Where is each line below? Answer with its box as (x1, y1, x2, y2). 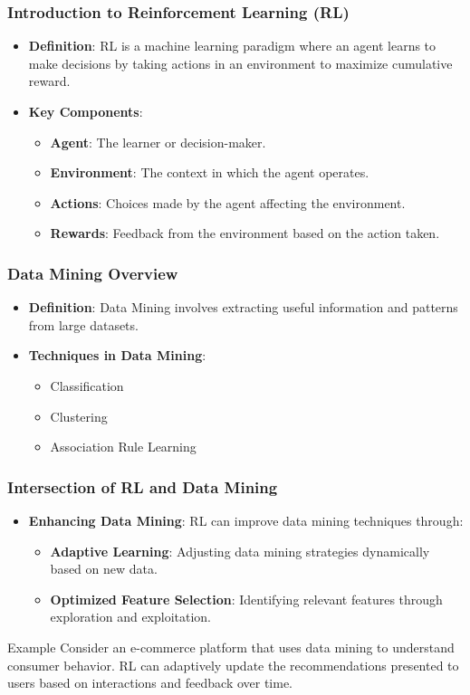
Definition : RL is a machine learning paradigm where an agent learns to (28, 36, 436, 55)
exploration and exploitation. (50, 607, 212, 626)
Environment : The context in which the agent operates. (50, 163, 369, 182)
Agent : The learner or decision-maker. (50, 132, 266, 151)
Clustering (50, 406, 108, 425)
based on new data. (50, 559, 158, 578)
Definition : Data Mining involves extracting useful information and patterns (28, 298, 458, 317)
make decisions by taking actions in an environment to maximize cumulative (28, 53, 453, 72)
